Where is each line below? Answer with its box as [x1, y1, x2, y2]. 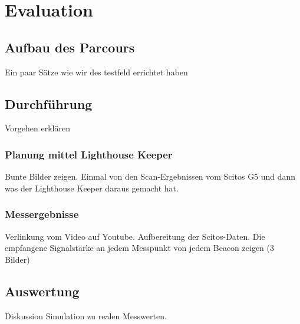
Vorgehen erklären [5, 122, 70, 134]
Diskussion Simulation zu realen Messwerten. [5, 309, 167, 322]
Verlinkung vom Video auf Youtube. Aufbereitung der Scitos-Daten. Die [5, 230, 265, 242]
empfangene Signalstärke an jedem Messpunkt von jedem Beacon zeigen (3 [5, 242, 274, 254]
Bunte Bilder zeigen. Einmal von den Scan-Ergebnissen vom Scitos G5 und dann [5, 170, 296, 183]
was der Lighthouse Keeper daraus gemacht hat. [5, 181, 179, 194]
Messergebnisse [5, 207, 79, 221]
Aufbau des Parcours [5, 38, 135, 56]
